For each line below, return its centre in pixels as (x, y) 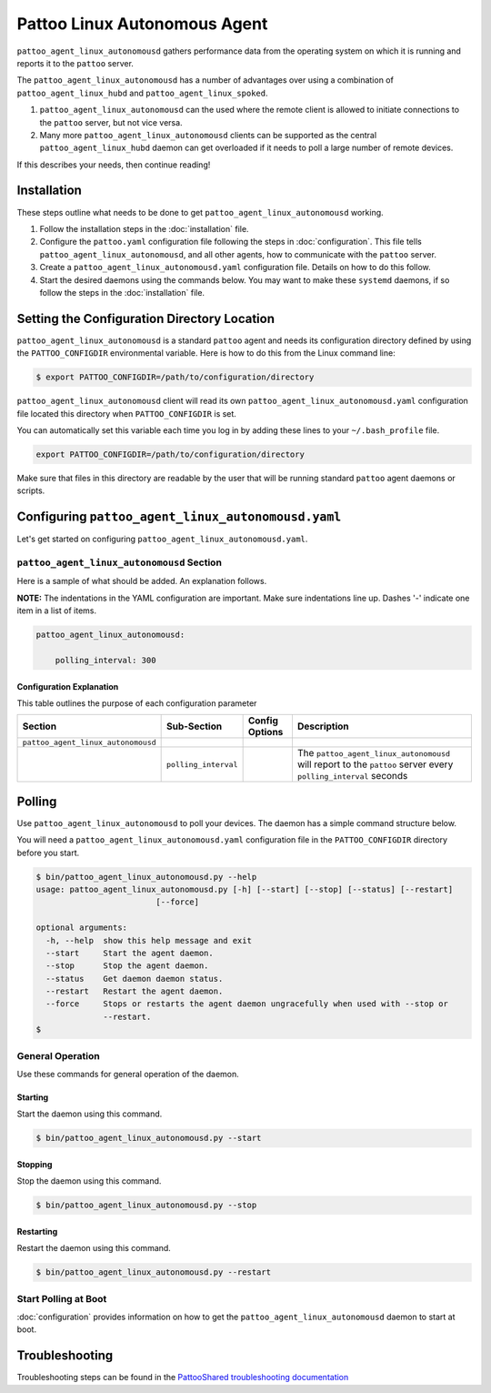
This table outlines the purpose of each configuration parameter (137, 703)
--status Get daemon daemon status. (135, 979)
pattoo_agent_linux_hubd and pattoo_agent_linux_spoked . (142, 93)
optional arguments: (81, 928)
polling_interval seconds (352, 776)
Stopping (35, 1164)
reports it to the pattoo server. (75, 63)
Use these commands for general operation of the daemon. (128, 1074)
